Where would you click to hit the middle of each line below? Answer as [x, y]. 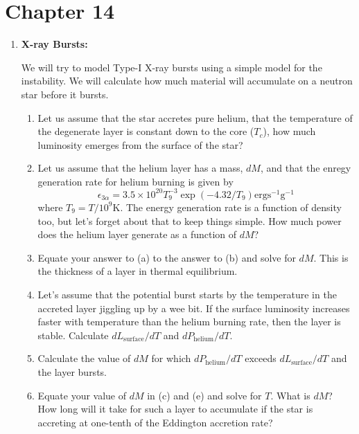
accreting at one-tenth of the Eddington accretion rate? [155, 422]
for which [171, 358]
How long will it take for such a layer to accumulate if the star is [175, 409]
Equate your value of [82, 395]
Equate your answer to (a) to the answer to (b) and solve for [167, 257]
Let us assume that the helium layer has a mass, [140, 168]
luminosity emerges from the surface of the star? [140, 144]
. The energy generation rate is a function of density [231, 207]
